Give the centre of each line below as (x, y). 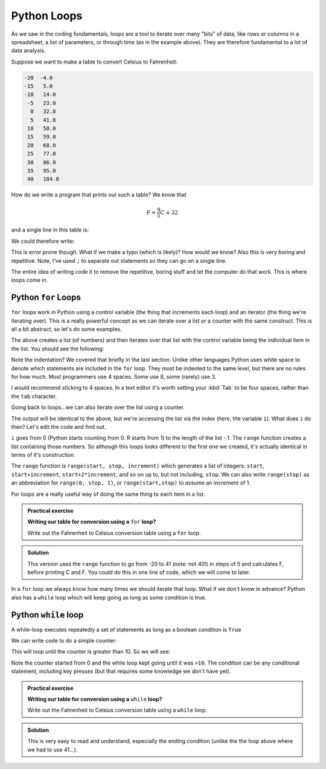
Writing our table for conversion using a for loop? (92, 522)
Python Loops (47, 16)
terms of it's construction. (43, 455)
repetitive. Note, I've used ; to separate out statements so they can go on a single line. (119, 260)
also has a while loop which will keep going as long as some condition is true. (109, 597)
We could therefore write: (43, 241)
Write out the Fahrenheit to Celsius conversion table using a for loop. (114, 533)
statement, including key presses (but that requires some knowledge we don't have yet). (121, 671)
